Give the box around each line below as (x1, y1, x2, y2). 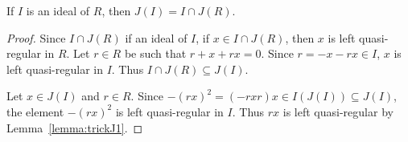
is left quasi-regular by (282, 103, 394, 120)
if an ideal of (125, 29, 188, 46)
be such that (124, 45, 187, 62)
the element (6, 103, 64, 120)
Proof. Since (6, 29, 66, 46)
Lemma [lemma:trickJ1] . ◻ (6, 119, 143, 136)
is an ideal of (26, 2, 90, 18)
